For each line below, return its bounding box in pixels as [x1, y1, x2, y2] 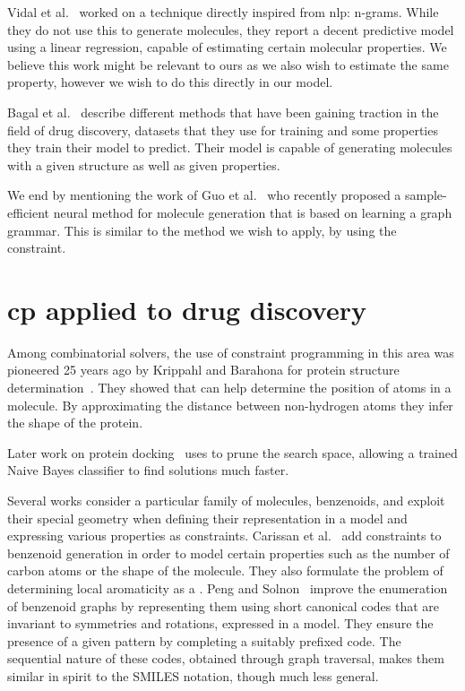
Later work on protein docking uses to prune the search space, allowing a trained [7, 443, 458, 462]
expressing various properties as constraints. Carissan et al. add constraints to [7, 526, 442, 545]
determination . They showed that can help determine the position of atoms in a [7, 378, 452, 397]
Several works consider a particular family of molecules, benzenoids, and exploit [7, 491, 445, 509]
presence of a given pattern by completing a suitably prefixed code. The [7, 631, 401, 650]
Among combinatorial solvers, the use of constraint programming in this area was [7, 342, 454, 361]
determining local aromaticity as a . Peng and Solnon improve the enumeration [7, 578, 448, 597]
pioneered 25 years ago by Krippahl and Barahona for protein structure [7, 360, 400, 379]
